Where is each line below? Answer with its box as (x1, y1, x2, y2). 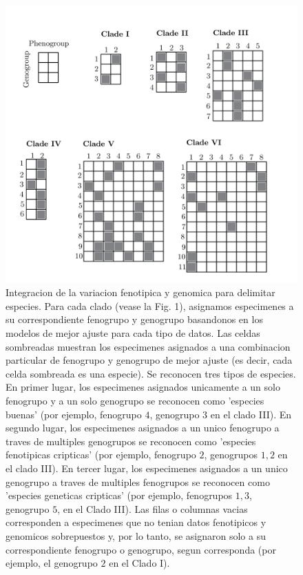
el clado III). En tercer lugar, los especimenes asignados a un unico (6, 460, 288, 475)
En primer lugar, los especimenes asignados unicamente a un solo (6, 380, 280, 394)
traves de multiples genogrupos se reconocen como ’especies (6, 433, 256, 448)
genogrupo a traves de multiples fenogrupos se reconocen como (6, 474, 270, 489)
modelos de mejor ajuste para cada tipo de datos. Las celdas (6, 326, 260, 340)
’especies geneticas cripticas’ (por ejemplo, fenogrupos (6, 488, 233, 503)
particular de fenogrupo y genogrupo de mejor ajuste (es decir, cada (6, 353, 293, 367)
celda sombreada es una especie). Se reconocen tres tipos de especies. (6, 366, 296, 380)
